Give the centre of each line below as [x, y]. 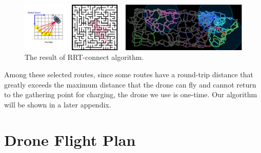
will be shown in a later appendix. [58, 104]
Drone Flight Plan [70, 139]
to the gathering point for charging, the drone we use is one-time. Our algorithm [131, 94]
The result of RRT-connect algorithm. [84, 57]
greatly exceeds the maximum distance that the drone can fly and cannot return [130, 84]
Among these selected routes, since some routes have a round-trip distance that [129, 74]
